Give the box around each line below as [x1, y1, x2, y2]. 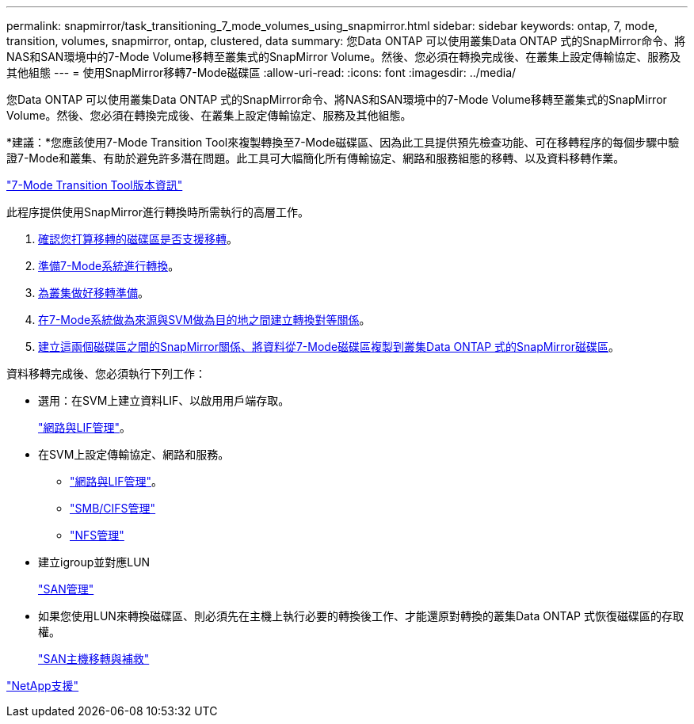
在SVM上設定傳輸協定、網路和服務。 [38, 448, 230, 461]
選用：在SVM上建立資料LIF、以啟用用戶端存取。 [38, 394, 290, 407]
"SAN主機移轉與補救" [38, 652, 150, 665]
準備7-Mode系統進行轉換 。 [38, 259, 180, 272]
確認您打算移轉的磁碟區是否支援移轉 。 [38, 232, 238, 246]
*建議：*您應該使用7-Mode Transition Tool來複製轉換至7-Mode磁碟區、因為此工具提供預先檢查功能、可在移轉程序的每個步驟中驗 [6, 135, 680, 149]
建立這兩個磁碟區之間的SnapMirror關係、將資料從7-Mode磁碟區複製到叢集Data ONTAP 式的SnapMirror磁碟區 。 [38, 340, 620, 353]
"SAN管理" [38, 582, 94, 596]
